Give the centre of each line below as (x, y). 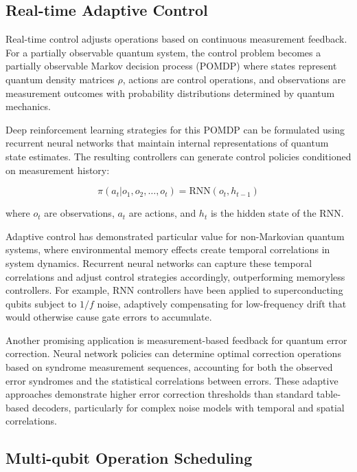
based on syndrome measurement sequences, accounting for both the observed (169, 367)
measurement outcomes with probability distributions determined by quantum (170, 93)
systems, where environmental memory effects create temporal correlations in (168, 249)
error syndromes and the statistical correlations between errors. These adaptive (172, 380)
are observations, (79, 213)
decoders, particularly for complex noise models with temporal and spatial (188, 407)
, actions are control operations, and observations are (234, 79)
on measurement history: (58, 170)
